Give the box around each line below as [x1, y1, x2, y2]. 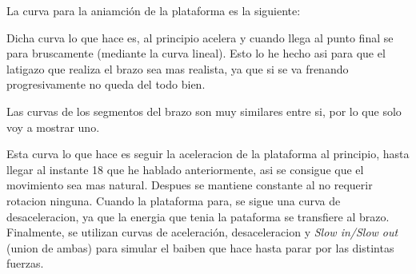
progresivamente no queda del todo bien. [6, 76, 206, 93]
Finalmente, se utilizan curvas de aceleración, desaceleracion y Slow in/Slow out [6, 224, 398, 240]
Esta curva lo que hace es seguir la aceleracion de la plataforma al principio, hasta [6, 145, 410, 162]
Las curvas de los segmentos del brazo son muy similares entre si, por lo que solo [6, 102, 402, 119]
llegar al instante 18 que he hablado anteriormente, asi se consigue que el [6, 161, 364, 177]
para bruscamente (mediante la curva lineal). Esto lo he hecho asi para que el [6, 45, 386, 62]
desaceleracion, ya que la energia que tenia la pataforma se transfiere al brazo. [6, 208, 390, 224]
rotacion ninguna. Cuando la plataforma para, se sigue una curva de [6, 192, 341, 208]
